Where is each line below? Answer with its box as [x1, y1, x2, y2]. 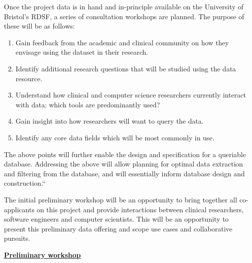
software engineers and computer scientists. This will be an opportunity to [4, 214, 229, 224]
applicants [4, 204, 35, 214]
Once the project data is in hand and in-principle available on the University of [4, 1, 244, 11]
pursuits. [4, 233, 31, 243]
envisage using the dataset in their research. [15, 47, 148, 57]
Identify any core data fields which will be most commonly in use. [15, 132, 215, 142]
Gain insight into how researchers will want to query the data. [15, 116, 204, 126]
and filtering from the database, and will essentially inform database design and [4, 168, 245, 178]
